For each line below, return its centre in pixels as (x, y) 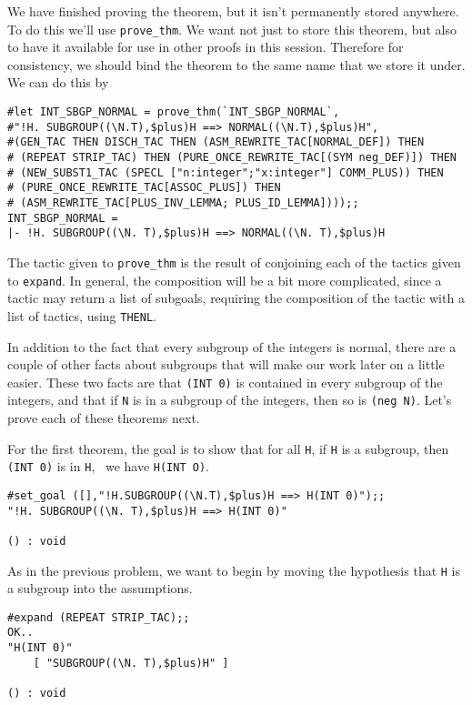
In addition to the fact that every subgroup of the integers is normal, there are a (232, 346)
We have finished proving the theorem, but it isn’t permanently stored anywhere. (233, 11)
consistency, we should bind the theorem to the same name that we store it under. (236, 64)
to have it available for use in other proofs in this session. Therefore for (206, 47)
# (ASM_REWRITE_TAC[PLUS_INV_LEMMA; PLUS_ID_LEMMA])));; (183, 202)
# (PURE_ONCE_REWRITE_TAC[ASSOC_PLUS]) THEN (144, 188)
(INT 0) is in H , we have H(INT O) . (108, 466)
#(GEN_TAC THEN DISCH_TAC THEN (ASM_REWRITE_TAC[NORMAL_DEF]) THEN (216, 142)
